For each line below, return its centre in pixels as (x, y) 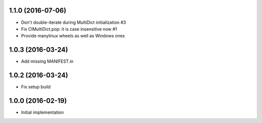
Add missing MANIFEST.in (47, 61)
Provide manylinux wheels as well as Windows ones (73, 36)
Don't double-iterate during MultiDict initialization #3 (74, 22)
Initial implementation (42, 112)
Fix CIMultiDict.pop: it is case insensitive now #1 (69, 29)
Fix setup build (36, 87)
